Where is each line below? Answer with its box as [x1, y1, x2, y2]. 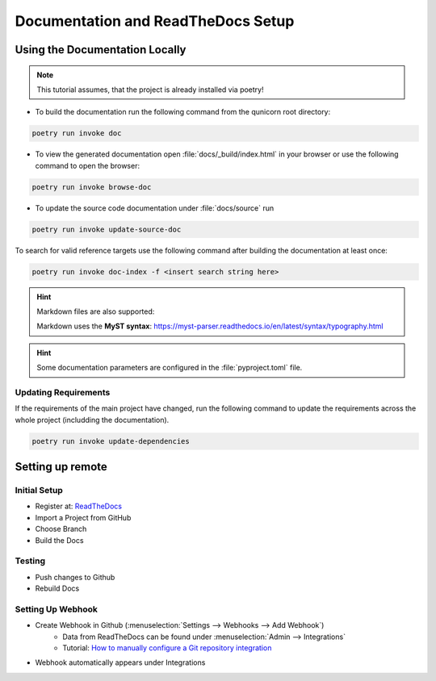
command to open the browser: [35, 161, 140, 170]
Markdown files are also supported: [36, 307, 155, 316]
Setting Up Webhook [15, 604, 99, 615]
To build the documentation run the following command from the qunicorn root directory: [35, 107, 331, 117]
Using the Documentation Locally [15, 43, 187, 56]
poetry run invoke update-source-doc [31, 224, 182, 234]
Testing [15, 555, 46, 566]
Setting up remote [15, 460, 108, 474]
